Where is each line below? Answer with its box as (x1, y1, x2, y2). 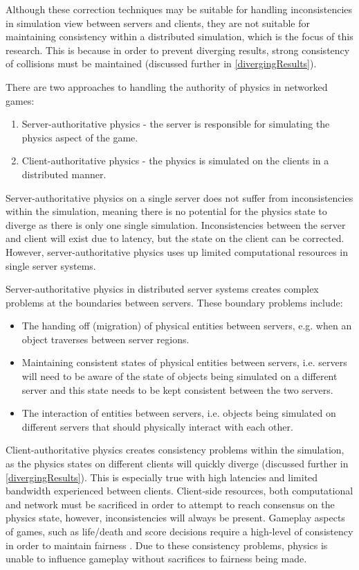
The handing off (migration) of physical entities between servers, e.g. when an (21, 318, 352, 333)
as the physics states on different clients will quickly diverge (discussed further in (6, 456, 349, 471)
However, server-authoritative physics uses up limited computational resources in (6, 244, 349, 259)
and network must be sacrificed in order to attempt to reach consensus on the (6, 496, 335, 511)
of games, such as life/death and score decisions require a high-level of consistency (6, 524, 353, 538)
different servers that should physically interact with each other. (21, 419, 293, 433)
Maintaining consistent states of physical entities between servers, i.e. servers (21, 355, 347, 370)
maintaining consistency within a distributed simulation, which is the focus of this (6, 29, 353, 44)
